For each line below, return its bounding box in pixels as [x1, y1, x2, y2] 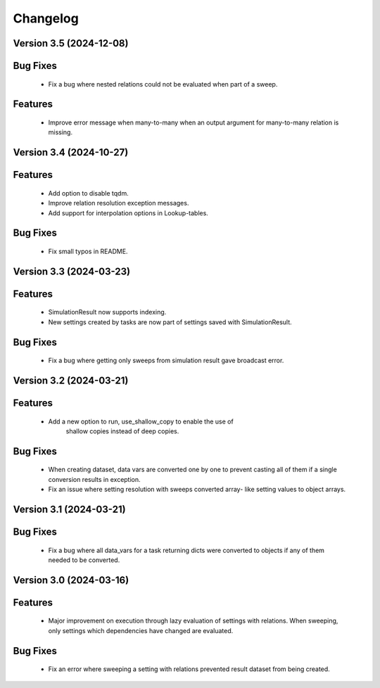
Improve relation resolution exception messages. [48, 199, 189, 208]
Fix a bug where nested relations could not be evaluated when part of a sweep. [48, 79, 278, 88]
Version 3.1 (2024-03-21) [13, 504, 126, 516]
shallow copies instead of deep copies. [65, 427, 179, 435]
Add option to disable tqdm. [48, 189, 129, 197]
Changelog [13, 11, 79, 26]
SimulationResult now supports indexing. [48, 308, 167, 317]
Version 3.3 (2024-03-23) [13, 265, 131, 277]
